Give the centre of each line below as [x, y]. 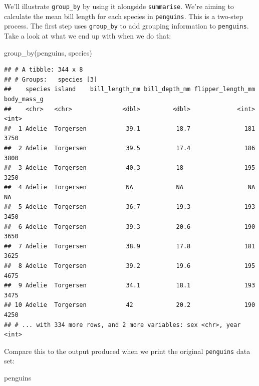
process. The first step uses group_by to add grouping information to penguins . [126, 26]
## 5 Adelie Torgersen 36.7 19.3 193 [130, 207]
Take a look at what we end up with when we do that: [88, 35]
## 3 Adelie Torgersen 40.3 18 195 [130, 168]
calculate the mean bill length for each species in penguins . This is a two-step [124, 16]
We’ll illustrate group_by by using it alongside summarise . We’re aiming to [119, 6]
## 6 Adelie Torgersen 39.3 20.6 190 [130, 227]
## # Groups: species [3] [51, 79]
